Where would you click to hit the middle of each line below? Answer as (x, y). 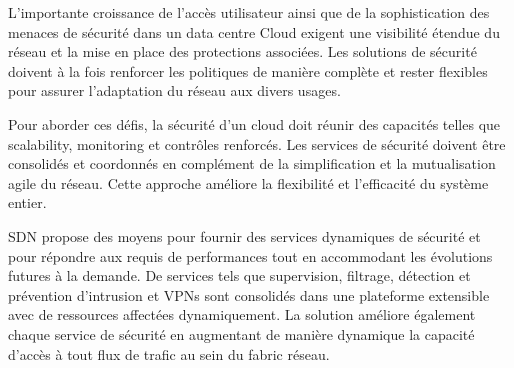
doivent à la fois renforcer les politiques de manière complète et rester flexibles (248, 70)
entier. (27, 202)
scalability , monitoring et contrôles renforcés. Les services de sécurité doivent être (257, 143)
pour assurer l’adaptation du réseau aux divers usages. (174, 90)
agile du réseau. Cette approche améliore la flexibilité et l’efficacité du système (248, 182)
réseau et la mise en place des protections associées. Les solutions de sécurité (242, 51)
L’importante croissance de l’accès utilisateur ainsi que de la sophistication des (249, 12)
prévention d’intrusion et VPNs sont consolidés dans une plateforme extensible (249, 294)
